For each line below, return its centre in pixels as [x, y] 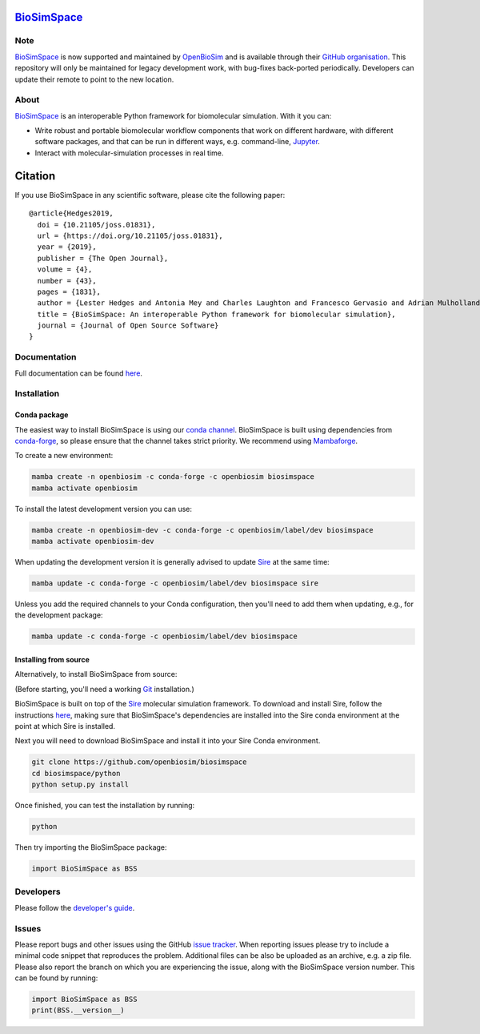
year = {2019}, [67, 247]
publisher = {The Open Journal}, [103, 258]
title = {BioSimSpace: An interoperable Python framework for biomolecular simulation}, [216, 314]
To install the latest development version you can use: [103, 509]
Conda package [42, 415]
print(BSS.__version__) [78, 1010]
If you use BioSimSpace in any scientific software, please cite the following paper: [150, 195]
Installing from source [52, 659]
